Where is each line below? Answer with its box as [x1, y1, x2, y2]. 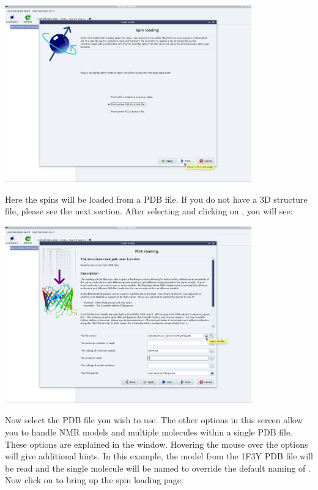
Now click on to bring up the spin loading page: [5, 473, 183, 486]
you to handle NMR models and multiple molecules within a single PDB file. [5, 425, 293, 438]
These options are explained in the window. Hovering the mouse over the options [5, 437, 308, 450]
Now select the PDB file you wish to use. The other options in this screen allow [5, 413, 303, 426]
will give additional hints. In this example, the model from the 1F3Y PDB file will [5, 450, 313, 462]
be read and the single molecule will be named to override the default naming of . [5, 461, 311, 474]
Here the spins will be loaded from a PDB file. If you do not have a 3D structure [5, 192, 308, 205]
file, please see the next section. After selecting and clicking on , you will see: [5, 205, 293, 217]
